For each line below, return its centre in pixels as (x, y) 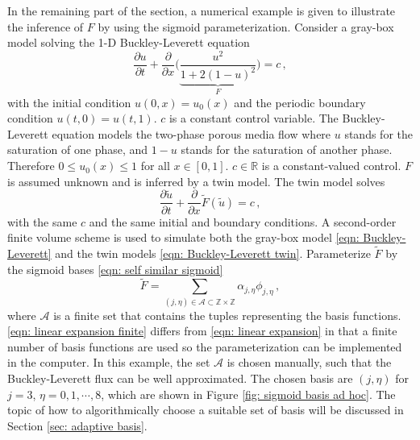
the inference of (46, 26)
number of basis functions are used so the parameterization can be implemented (205, 346)
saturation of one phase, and (78, 149)
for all (155, 166)
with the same (42, 221)
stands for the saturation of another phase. (287, 149)
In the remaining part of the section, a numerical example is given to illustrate (202, 10)
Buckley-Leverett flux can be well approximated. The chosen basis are (180, 378)
